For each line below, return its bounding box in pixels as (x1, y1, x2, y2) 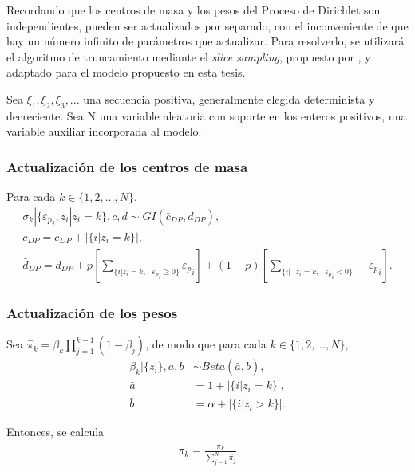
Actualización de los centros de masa (6, 156, 248, 176)
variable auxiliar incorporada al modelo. (6, 123, 202, 140)
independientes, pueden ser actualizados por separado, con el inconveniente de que (6, 17, 409, 33)
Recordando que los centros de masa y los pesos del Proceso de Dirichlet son (6, 2, 381, 18)
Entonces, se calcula (6, 423, 105, 440)
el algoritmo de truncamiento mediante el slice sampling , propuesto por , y (6, 48, 371, 65)
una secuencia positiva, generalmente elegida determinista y (83, 90, 375, 107)
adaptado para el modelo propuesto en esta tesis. (6, 64, 246, 81)
